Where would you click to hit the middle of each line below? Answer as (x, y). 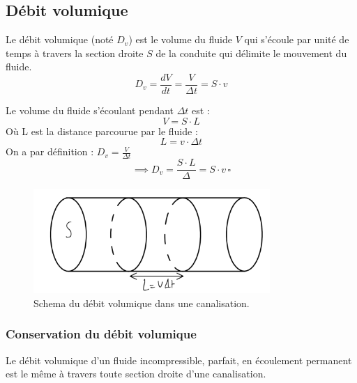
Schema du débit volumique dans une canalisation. (142, 303)
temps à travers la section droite (75, 53)
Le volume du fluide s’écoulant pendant (90, 110)
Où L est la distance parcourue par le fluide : (102, 131)
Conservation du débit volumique (101, 334)
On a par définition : (50, 151)
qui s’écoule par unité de (297, 39)
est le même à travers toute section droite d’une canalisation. (136, 374)
